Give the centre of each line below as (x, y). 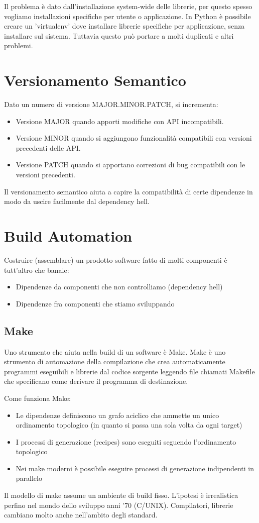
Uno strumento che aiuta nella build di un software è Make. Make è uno (115, 351)
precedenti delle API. (48, 147)
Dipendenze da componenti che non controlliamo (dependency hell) (119, 287)
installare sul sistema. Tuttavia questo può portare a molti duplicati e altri (119, 35)
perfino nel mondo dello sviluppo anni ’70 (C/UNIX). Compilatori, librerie (119, 505)
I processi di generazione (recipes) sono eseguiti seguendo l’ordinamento (126, 441)
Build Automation (68, 236)
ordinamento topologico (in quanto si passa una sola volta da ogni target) (129, 425)
